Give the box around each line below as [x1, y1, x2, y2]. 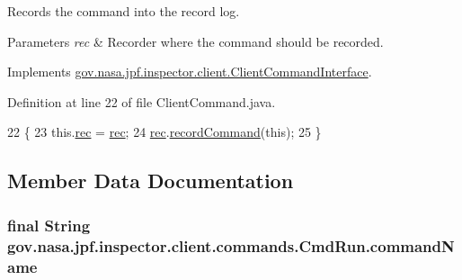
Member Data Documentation [7, 167, 294, 194]
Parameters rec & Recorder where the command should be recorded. [7, 32, 384, 50]
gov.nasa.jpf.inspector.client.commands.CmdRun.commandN [7, 234, 455, 257]
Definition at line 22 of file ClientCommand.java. [7, 92, 276, 111]
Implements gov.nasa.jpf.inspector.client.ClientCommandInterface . [7, 62, 372, 81]
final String [7, 213, 91, 236]
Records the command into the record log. [7, 2, 240, 20]
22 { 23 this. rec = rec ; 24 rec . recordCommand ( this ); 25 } [7, 122, 322, 141]
